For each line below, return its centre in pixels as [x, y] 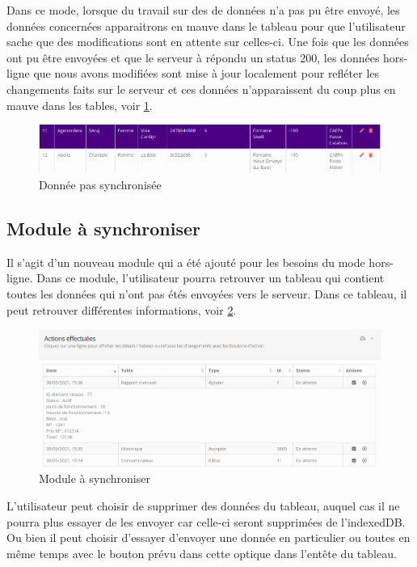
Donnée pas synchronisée [100, 184]
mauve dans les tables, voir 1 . [80, 105]
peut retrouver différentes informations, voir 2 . [122, 309]
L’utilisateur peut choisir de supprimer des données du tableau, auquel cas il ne [203, 505]
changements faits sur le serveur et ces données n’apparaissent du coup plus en [201, 89]
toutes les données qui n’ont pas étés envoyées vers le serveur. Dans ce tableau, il [207, 293]
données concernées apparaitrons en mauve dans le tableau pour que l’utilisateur [206, 25]
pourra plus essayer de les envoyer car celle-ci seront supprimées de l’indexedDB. [206, 521]
